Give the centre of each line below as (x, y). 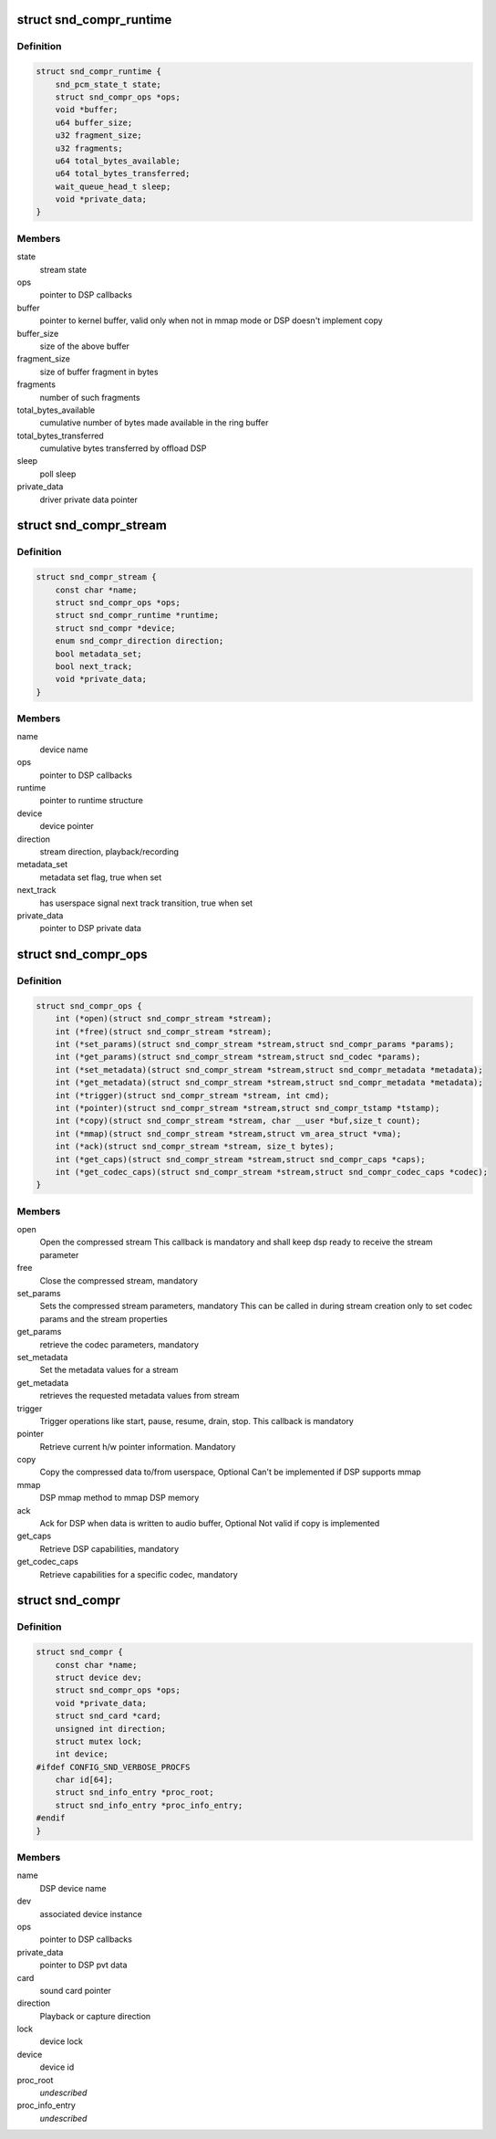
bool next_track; (94, 666)
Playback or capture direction (95, 2016)
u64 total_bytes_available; (118, 161)
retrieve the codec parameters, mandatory (119, 1344)
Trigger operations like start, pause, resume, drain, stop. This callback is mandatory (197, 1421)
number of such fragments (90, 397)
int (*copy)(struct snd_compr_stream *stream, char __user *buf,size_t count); (238, 1121)
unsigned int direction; (111, 1729)
